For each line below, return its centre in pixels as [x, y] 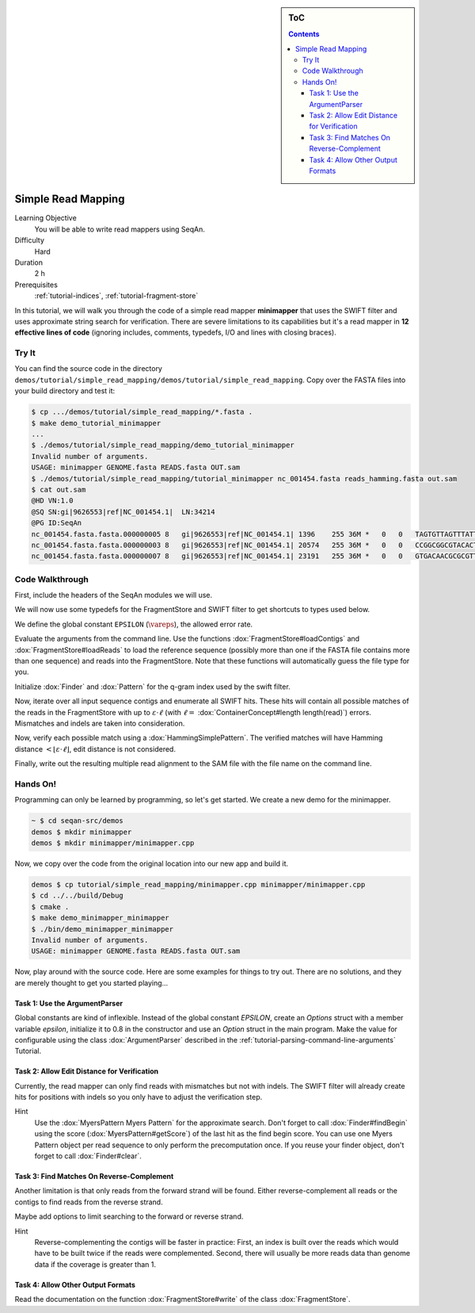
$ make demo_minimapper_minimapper [100, 918]
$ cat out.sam [59, 489]
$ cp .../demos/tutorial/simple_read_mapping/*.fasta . [142, 412]
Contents [304, 34]
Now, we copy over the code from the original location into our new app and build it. [152, 863]
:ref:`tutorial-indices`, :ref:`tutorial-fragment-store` [116, 296]
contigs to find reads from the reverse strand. [89, 1202]
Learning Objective [46, 218]
